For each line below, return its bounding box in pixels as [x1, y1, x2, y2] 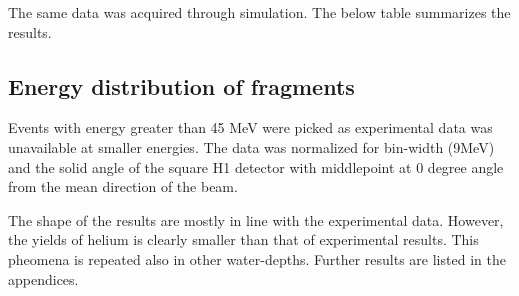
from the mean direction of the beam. [8, 176, 238, 197]
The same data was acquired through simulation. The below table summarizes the [8, 2, 511, 22]
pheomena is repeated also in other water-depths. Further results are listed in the [8, 248, 506, 269]
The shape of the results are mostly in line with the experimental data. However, [8, 209, 504, 230]
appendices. [8, 268, 79, 289]
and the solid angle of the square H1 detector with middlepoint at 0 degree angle [8, 156, 504, 177]
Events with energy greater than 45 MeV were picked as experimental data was [8, 117, 493, 138]
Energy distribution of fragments [8, 70, 355, 101]
